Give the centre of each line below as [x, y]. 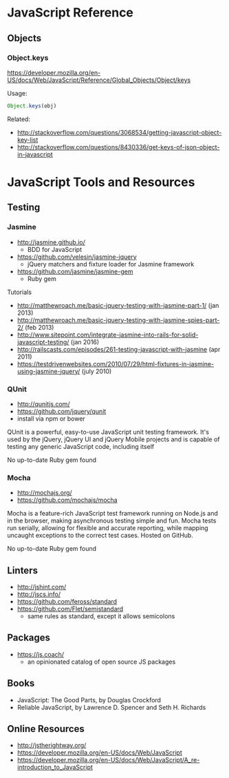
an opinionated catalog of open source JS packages [101, 662]
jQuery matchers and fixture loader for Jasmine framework [111, 264]
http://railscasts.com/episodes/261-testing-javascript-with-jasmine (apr [119, 349]
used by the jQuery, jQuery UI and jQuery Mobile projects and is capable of [113, 439]
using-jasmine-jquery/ [48, 371]
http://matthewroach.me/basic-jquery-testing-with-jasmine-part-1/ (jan [118, 305]
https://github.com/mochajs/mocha [67, 500]
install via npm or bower [51, 419]
